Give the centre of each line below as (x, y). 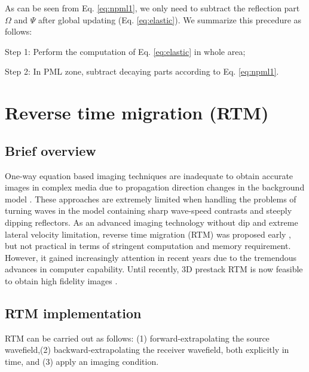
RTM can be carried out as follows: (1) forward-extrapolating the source (137, 338)
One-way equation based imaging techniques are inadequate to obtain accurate (149, 175)
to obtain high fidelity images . (61, 280)
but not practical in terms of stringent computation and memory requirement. (148, 246)
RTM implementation (73, 313)
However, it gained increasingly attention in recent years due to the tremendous (151, 257)
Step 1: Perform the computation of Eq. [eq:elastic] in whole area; (125, 51)
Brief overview (51, 150)
